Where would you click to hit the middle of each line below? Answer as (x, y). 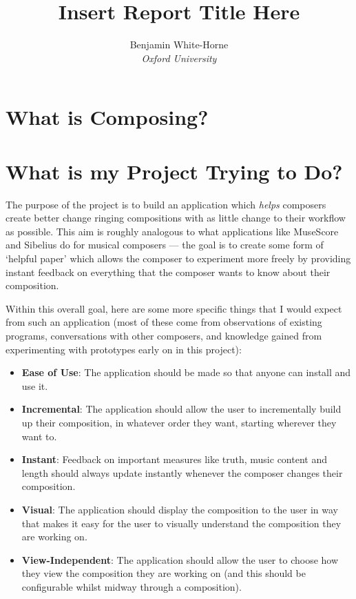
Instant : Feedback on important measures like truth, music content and (174, 459)
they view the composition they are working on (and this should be (164, 573)
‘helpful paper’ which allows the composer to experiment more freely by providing (178, 258)
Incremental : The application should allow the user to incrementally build (181, 409)
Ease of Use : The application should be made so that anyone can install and (186, 372)
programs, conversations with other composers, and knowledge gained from (164, 335)
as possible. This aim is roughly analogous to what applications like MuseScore (172, 231)
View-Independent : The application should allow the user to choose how (180, 559)
